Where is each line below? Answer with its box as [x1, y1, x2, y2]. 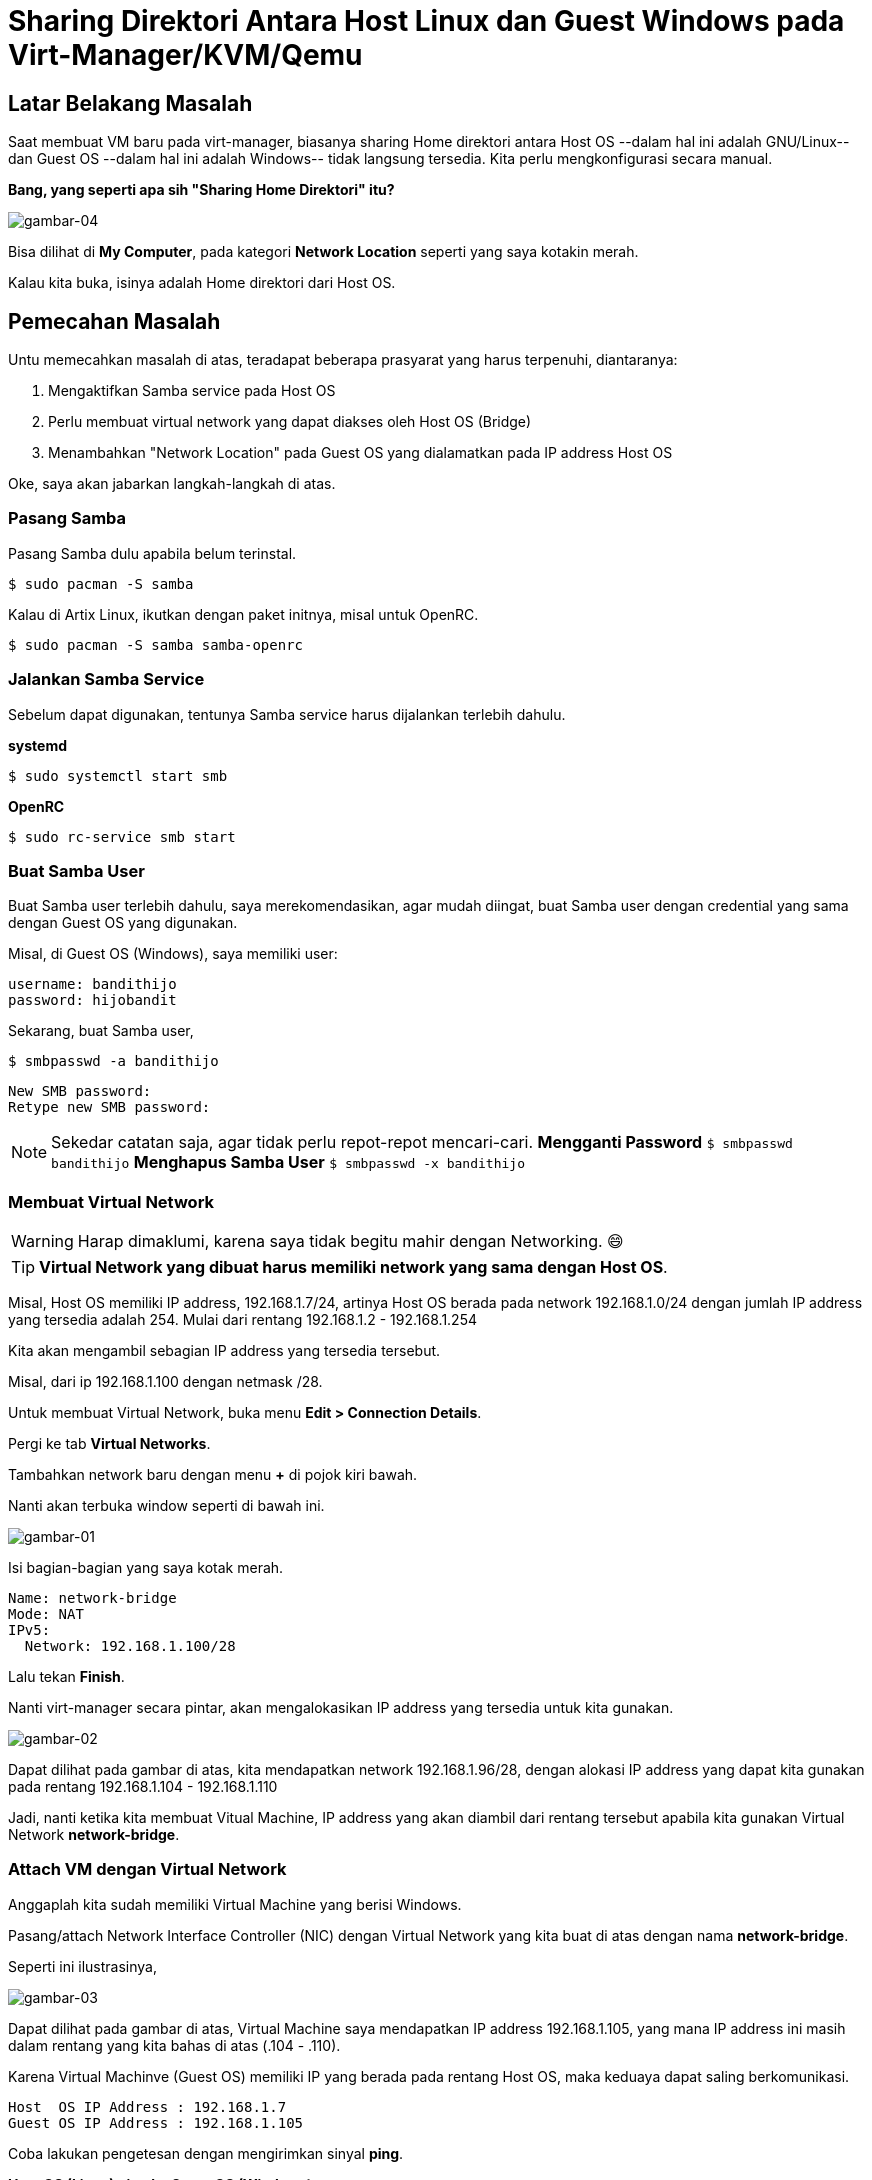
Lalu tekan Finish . [8, 1668, 125, 1686]
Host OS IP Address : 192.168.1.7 [8, 2098, 287, 2115]
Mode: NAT [8, 1606, 84, 1623]
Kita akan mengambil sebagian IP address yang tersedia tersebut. [8, 1342, 441, 1360]
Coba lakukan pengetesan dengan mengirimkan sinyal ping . [8, 2144, 404, 2162]
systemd [8, 736, 68, 754]
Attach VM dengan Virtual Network [8, 1859, 287, 1880]
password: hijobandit [8, 992, 177, 1009]
